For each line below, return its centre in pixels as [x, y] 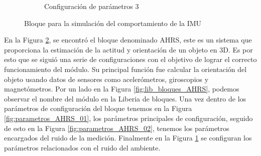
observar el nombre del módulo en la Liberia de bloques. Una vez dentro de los [125, 98]
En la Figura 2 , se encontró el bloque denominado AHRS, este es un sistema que [128, 40]
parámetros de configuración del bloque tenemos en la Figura [98, 108]
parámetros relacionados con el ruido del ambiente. [82, 147]
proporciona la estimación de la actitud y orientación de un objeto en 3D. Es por [128, 49]
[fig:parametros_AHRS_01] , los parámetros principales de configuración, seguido [128, 118]
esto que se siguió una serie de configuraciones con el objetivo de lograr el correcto [130, 59]
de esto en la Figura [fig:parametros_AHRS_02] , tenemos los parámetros [117, 128]
